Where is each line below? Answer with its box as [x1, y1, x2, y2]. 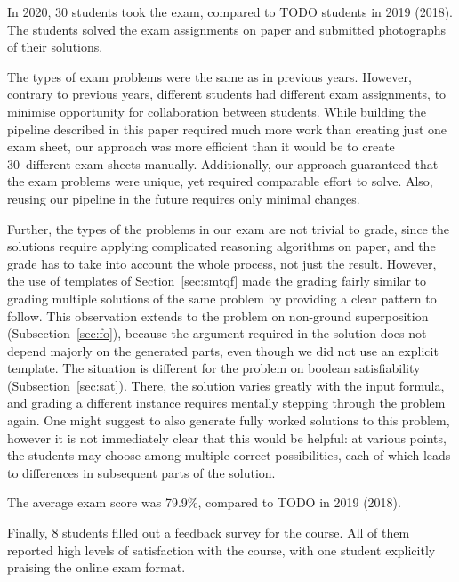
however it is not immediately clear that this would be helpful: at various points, [7, 428, 447, 447]
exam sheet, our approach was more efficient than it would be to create [7, 137, 395, 156]
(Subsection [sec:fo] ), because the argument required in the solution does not [7, 324, 427, 343]
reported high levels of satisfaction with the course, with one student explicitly [7, 540, 436, 559]
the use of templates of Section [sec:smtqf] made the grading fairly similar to [7, 271, 427, 290]
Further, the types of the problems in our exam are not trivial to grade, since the [7, 219, 449, 238]
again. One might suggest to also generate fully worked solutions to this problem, [7, 411, 450, 430]
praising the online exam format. [7, 558, 186, 577]
